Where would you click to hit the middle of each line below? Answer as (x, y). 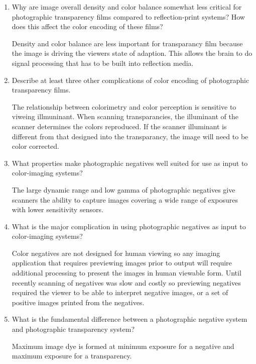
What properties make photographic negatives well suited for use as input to (130, 163)
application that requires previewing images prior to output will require (122, 263)
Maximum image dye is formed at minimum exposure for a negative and (123, 346)
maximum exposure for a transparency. (72, 356)
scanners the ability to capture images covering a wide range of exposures (125, 199)
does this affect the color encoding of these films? (87, 26)
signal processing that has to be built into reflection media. (103, 63)
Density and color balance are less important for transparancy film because (127, 43)
